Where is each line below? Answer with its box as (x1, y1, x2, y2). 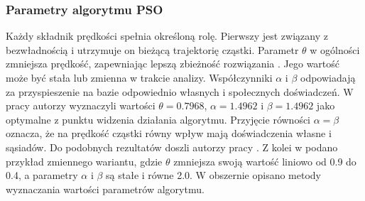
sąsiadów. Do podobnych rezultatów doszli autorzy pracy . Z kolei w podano (6, 139, 338, 154)
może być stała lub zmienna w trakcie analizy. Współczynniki (6, 70, 273, 85)
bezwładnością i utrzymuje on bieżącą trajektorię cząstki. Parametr (6, 42, 299, 57)
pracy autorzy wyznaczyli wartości (6, 98, 156, 113)
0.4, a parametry (6, 168, 78, 183)
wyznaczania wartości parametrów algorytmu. (6, 181, 205, 196)
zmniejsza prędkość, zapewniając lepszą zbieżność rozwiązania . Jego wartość (6, 56, 340, 71)
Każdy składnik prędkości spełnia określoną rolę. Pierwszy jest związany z (6, 28, 328, 43)
